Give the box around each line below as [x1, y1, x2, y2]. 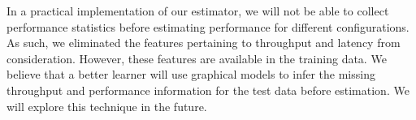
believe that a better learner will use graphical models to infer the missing [6, 66, 375, 83]
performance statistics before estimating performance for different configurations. [6, 18, 409, 35]
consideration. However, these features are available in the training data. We [6, 49, 387, 66]
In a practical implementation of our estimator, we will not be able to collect [6, 2, 389, 19]
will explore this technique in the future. [6, 97, 207, 114]
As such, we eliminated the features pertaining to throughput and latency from [6, 34, 401, 51]
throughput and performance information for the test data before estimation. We [6, 81, 409, 98]
